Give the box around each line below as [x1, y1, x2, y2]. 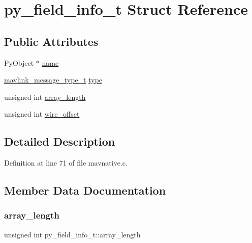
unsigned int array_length [4, 91, 86, 102]
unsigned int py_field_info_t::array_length [4, 229, 141, 239]
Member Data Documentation [4, 182, 166, 198]
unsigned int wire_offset [4, 109, 80, 119]
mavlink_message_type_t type [4, 74, 103, 85]
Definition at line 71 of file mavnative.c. [4, 157, 128, 168]
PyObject [4, 57, 34, 68]
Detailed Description [4, 133, 115, 149]
